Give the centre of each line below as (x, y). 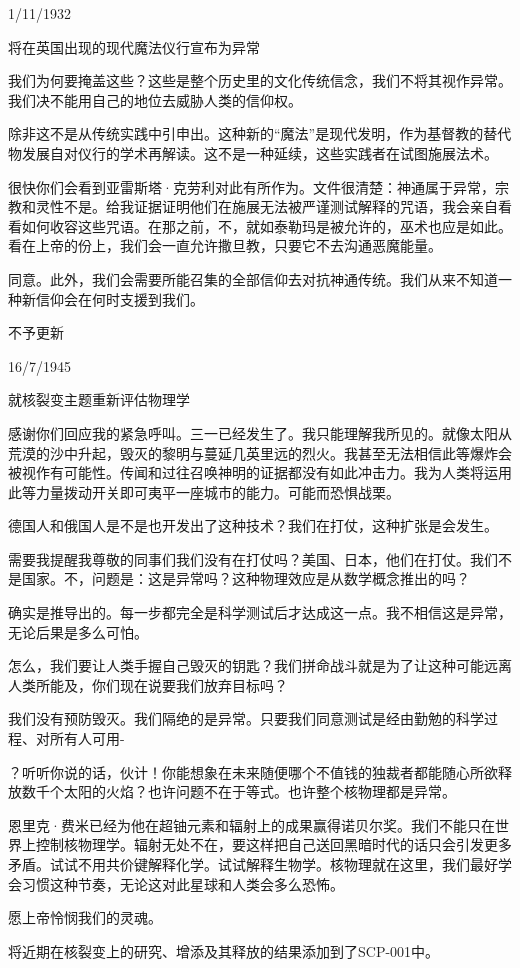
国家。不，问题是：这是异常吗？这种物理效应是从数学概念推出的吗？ (245, 578)
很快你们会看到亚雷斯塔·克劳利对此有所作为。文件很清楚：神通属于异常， (251, 186)
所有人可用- (87, 738)
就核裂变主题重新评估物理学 (99, 399)
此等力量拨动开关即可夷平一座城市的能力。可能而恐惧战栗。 (204, 491)
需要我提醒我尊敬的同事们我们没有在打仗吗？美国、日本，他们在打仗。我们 (253, 558)
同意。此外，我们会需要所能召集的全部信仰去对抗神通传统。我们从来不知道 (253, 278)
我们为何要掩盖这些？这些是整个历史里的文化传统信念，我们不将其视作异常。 (260, 80)
